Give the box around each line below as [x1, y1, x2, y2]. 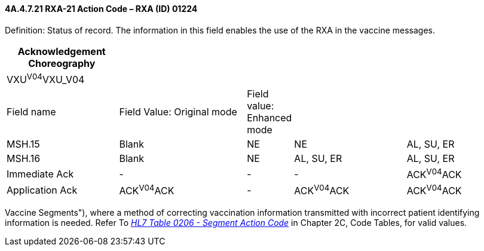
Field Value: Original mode [119, 105, 237, 118]
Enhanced [247, 111, 292, 124]
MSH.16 [7, 152, 41, 164]
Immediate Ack [7, 167, 74, 180]
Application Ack [7, 183, 78, 196]
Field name [7, 105, 56, 118]
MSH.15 [7, 137, 40, 150]
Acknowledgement [17, 45, 106, 57]
